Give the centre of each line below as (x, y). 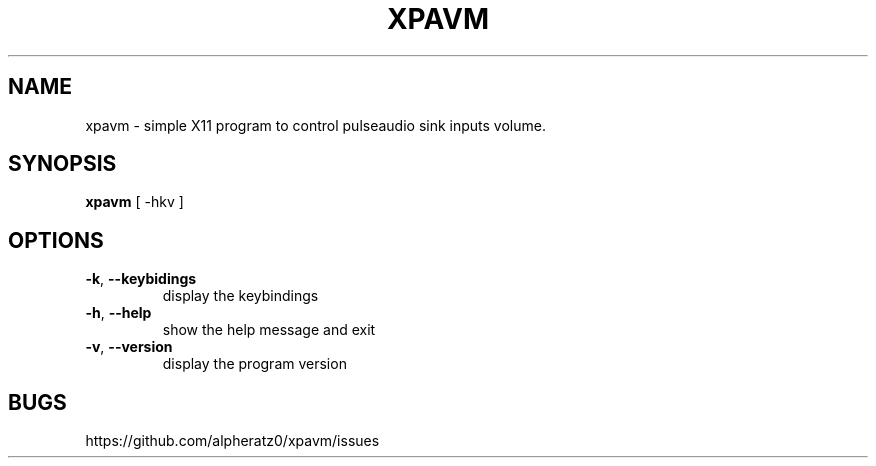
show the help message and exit (269, 330)
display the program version (254, 364)
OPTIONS (56, 240)
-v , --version (129, 347)
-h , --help (118, 313)
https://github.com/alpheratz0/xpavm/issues (232, 441)
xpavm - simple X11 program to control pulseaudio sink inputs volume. (315, 125)
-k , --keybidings (141, 279)
